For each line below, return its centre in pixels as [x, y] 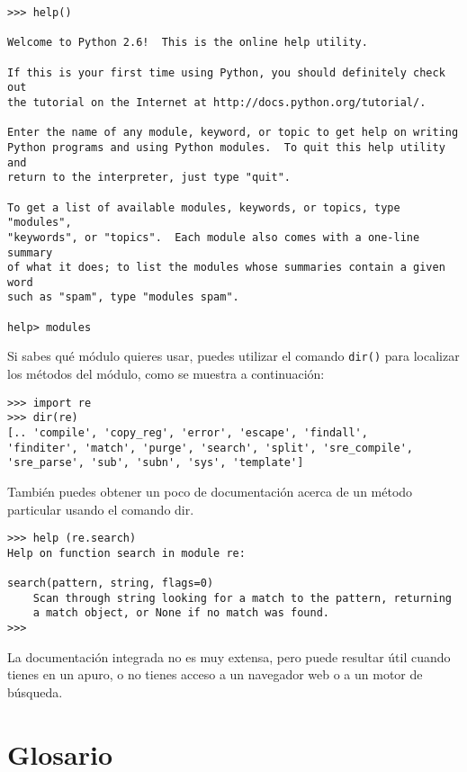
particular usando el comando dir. [101, 509]
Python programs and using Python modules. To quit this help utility [226, 147]
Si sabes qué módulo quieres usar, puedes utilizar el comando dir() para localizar [233, 356]
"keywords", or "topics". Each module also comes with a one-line [214, 237]
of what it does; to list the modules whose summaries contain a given [226, 268]
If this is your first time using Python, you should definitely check [226, 72]
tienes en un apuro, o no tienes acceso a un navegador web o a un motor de [215, 674]
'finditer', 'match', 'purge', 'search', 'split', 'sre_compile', [211, 448]
